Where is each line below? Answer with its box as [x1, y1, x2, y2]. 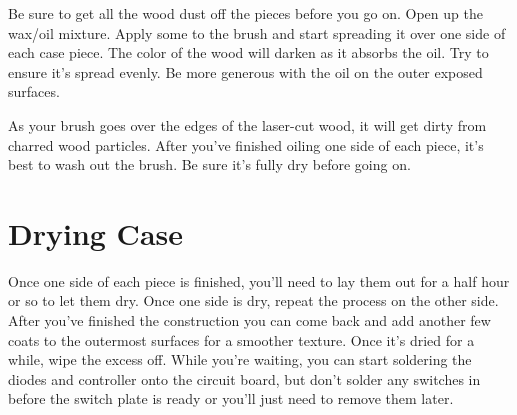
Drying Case [8, 212, 184, 253]
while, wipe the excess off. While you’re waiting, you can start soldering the [8, 349, 472, 370]
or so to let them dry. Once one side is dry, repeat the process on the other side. [8, 290, 499, 311]
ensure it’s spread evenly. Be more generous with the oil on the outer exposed [8, 61, 483, 82]
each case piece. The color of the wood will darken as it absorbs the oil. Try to [8, 42, 489, 63]
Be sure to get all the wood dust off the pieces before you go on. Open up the [8, 3, 483, 23]
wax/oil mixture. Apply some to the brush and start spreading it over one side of [8, 22, 506, 43]
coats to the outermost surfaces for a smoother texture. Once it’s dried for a [8, 329, 475, 350]
